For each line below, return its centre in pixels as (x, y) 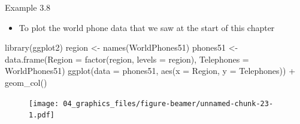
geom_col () (26, 82)
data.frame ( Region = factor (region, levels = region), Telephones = (127, 59)
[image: (44, 103)
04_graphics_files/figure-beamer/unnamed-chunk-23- (168, 103)
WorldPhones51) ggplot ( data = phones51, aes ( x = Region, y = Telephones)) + (150, 71)
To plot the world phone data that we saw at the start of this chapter (147, 27)
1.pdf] (42, 115)
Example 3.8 (28, 7)
